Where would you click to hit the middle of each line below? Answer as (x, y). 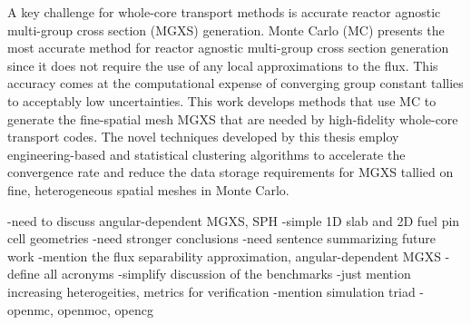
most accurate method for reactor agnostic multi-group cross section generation (228, 48)
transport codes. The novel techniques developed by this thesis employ (203, 137)
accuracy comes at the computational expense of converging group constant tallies (235, 83)
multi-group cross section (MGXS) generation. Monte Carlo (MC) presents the (226, 30)
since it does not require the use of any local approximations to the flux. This (223, 65)
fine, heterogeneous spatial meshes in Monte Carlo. (148, 189)
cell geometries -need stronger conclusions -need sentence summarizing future (221, 238)
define (24, 274)
